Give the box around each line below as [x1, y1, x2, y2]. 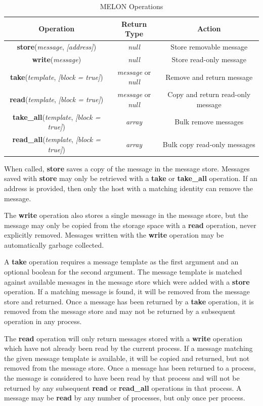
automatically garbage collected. [4, 239, 104, 250]
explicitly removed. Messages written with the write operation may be [4, 230, 224, 240]
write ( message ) [32, 54, 81, 64]
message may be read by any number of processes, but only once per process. [4, 392, 245, 403]
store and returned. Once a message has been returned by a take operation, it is [4, 296, 254, 306]
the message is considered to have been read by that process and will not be [4, 373, 240, 383]
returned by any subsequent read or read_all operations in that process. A [4, 382, 242, 393]
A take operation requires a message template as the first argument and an [4, 256, 239, 267]
